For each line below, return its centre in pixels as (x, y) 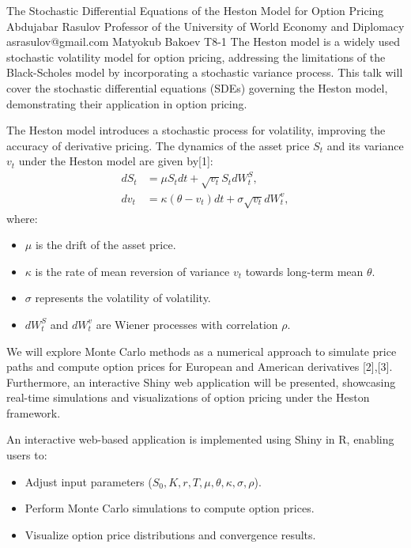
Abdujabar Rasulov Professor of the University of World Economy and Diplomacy (205, 26)
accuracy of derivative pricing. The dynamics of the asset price (158, 145)
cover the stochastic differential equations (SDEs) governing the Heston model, (197, 87)
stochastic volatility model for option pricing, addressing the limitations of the (196, 57)
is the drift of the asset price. (106, 245)
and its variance (365, 145)
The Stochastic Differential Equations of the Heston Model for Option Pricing (195, 10)
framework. (34, 412)
